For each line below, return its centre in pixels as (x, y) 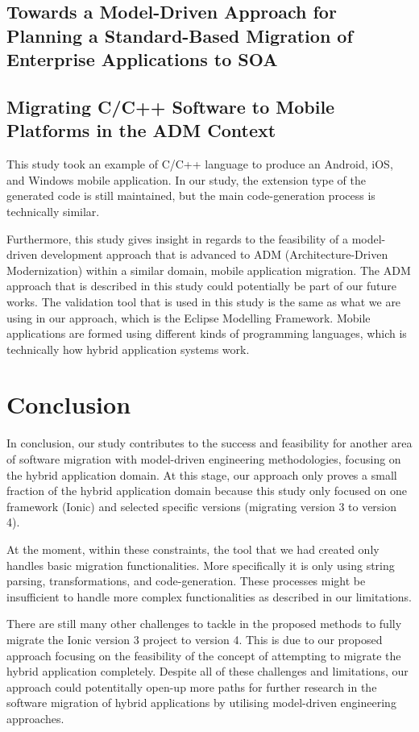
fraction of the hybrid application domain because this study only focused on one (207, 491)
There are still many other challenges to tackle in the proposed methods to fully (204, 624)
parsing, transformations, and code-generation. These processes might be (186, 581)
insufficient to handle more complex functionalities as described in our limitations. (209, 596)
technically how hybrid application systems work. (128, 349)
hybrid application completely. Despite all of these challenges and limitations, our (207, 671)
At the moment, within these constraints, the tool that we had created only (193, 549)
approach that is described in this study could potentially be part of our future (201, 286)
